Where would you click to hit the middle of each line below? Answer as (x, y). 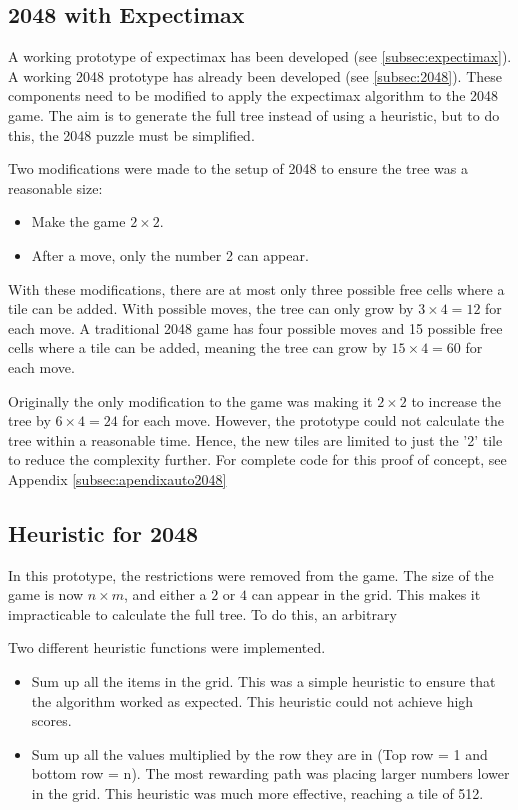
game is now (46, 594)
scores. (51, 720)
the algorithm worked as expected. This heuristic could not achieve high (252, 700)
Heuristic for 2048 (103, 532)
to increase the (456, 400)
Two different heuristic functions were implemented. (167, 647)
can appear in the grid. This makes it (366, 594)
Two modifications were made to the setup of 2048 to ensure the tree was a (238, 168)
